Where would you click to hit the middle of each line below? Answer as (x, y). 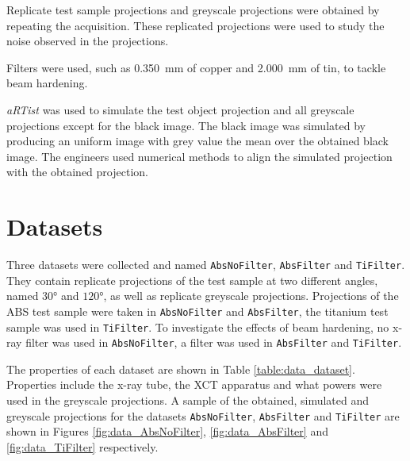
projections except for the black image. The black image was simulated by (186, 125)
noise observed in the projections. (88, 41)
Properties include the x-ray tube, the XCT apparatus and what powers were (194, 384)
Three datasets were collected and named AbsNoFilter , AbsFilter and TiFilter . (206, 265)
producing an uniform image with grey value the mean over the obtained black (198, 141)
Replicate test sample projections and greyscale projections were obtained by (193, 10)
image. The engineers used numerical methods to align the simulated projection (199, 156)
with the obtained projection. (77, 172)
